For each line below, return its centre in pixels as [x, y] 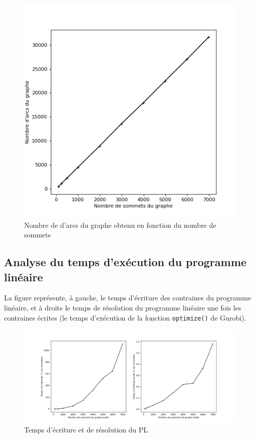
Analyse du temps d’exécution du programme [125, 262]
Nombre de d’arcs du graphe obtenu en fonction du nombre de [120, 225]
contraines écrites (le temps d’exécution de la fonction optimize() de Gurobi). [125, 317]
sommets [38, 235]
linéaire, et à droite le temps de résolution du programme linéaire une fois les [123, 307]
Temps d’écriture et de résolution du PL [86, 430]
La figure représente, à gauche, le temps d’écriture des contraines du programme [128, 298]
